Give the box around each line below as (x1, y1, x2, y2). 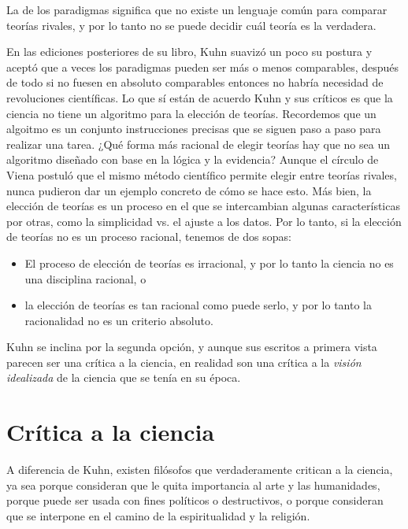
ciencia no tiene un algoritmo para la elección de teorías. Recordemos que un (6, 105, 376, 121)
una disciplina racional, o (24, 270, 147, 287)
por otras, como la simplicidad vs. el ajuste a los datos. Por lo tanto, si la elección (6, 213, 402, 229)
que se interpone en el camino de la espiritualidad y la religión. (6, 507, 310, 523)
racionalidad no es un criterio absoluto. (24, 312, 213, 328)
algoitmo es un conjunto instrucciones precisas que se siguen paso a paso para (6, 120, 381, 137)
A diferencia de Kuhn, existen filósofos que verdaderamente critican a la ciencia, (6, 461, 393, 478)
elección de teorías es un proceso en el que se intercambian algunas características (6, 198, 400, 214)
